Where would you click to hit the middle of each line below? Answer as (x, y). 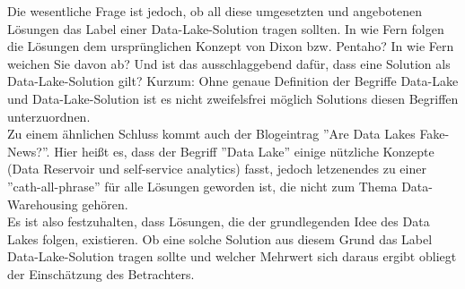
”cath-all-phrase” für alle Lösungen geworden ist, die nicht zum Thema (202, 186)
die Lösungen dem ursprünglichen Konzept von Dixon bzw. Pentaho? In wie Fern (231, 46)
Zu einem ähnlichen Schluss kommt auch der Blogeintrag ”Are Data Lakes (211, 134)
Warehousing (43, 204)
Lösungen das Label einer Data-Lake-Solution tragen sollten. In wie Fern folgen (226, 28)
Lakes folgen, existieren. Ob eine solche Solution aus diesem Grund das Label (220, 238)
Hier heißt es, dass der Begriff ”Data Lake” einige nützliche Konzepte (244, 151)
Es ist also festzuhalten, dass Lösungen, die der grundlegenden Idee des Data (219, 221)
